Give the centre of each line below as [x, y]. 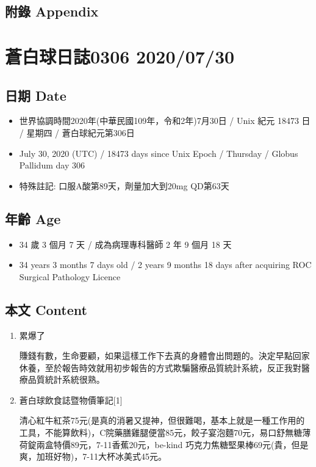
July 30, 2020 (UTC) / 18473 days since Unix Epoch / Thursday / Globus [159, 153]
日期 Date [36, 95]
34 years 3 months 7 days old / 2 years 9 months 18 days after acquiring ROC [165, 265]
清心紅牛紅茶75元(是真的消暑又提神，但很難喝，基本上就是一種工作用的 [162, 420]
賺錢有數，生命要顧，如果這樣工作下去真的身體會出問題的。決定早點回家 [164, 356]
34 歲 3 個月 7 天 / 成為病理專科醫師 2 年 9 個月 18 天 [125, 244]
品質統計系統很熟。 [66, 379]
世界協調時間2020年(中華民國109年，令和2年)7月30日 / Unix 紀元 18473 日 [165, 121]
